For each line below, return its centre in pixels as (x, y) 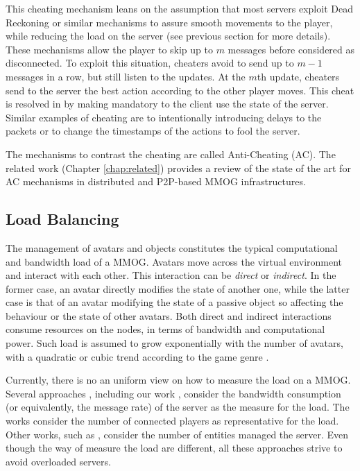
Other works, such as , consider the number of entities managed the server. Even (177, 434)
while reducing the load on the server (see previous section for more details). (168, 36)
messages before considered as (291, 49)
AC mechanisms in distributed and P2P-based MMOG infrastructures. (156, 181)
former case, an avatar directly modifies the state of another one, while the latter (178, 288)
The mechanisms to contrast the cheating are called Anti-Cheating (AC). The (171, 154)
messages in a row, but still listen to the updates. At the (126, 76)
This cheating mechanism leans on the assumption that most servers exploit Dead (179, 8)
